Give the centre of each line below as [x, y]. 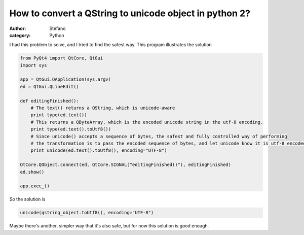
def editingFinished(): [50, 101]
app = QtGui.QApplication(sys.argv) [66, 79]
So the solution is [27, 199]
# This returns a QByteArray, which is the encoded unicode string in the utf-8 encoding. [147, 122]
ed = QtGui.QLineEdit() [50, 87]
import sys [33, 65]
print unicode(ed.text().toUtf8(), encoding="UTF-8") [99, 150]
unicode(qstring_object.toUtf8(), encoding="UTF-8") [87, 213]
